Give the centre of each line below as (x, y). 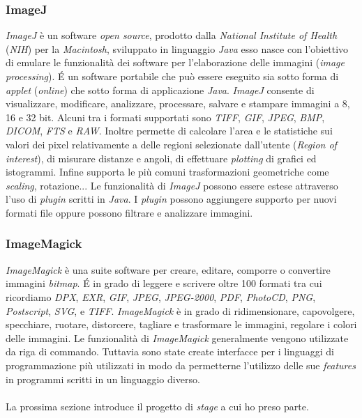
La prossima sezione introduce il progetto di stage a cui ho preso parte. (157, 406)
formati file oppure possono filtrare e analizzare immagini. (129, 212)
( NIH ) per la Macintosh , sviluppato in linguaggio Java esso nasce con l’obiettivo (177, 48)
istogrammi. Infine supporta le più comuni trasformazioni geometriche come (167, 172)
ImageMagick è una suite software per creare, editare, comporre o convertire (168, 269)
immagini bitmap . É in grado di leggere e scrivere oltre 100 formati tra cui (164, 283)
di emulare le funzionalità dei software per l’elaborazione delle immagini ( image (175, 62)
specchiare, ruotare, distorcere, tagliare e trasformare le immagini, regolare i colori (181, 324)
